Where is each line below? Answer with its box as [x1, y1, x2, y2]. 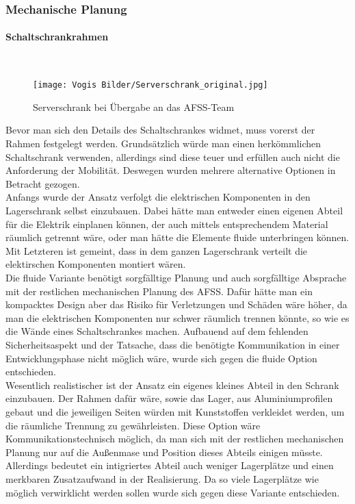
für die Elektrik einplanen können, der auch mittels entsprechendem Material [5, 216, 328, 231]
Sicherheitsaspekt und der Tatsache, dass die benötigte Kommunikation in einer [5, 337, 340, 351]
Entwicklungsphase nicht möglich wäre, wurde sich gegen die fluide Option [5, 351, 317, 365]
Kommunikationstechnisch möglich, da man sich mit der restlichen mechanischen [5, 431, 344, 446]
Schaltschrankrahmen [5, 29, 109, 44]
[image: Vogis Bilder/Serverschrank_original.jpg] [33, 80, 268, 90]
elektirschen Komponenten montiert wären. [5, 257, 186, 271]
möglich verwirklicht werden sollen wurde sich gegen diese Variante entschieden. [5, 485, 340, 499]
